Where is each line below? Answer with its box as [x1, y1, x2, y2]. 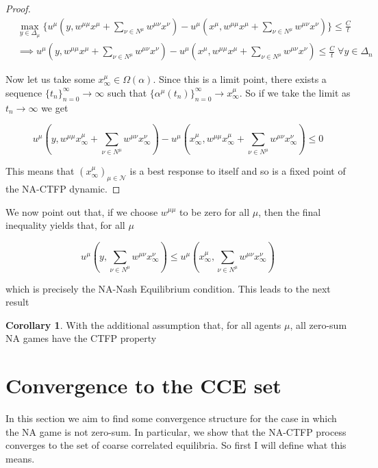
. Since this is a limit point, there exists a [153, 72, 327, 86]
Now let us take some [5, 72, 95, 86]
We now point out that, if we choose [5, 204, 158, 219]
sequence [5, 85, 42, 99]
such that [107, 85, 147, 99]
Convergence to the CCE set [5, 371, 281, 399]
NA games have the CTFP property [5, 331, 157, 345]
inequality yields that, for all [5, 218, 125, 232]
